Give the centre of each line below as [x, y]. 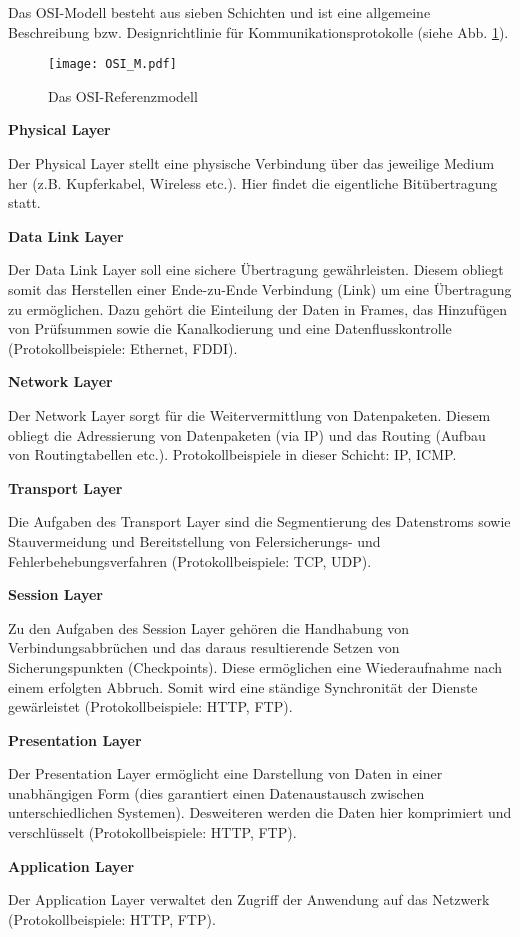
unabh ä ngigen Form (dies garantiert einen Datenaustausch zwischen [216, 792]
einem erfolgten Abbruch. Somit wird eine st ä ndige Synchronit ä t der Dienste [243, 686]
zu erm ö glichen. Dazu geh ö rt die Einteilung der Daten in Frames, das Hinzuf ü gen [257, 308]
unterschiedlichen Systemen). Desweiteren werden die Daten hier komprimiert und [260, 812]
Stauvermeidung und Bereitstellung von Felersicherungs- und [194, 540]
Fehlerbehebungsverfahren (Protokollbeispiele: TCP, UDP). [190, 560]
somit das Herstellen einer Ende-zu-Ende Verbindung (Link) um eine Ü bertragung [260, 289]
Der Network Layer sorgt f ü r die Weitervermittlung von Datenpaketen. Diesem [249, 414]
